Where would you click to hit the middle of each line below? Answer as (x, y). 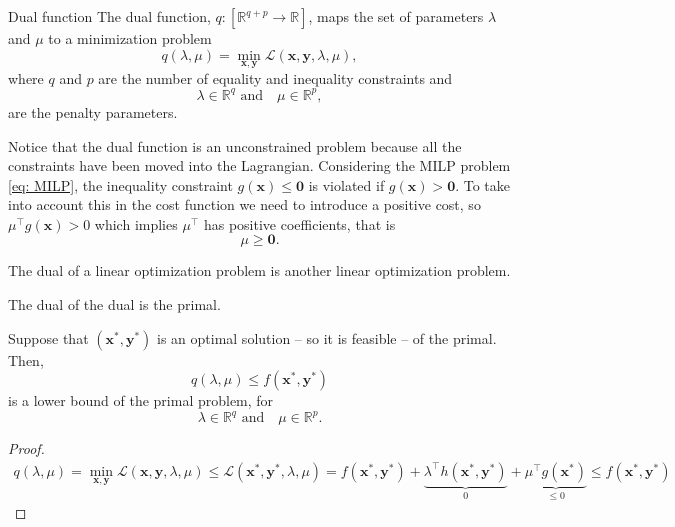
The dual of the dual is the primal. (114, 304)
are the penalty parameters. (93, 111)
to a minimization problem (130, 38)
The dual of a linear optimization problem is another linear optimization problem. (259, 270)
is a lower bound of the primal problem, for (141, 400)
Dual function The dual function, (109, 16)
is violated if (346, 184)
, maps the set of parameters (396, 16)
